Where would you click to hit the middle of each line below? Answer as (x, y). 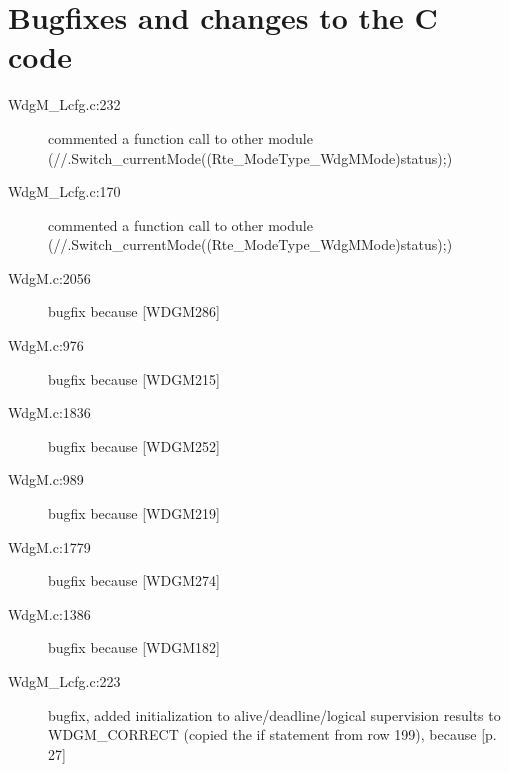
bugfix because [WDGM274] (134, 580)
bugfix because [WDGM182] (134, 647)
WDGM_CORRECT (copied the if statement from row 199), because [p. (272, 734)
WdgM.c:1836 (49, 412)
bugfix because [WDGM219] (134, 513)
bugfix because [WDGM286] (134, 311)
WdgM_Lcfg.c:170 (64, 191)
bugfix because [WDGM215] (134, 378)
